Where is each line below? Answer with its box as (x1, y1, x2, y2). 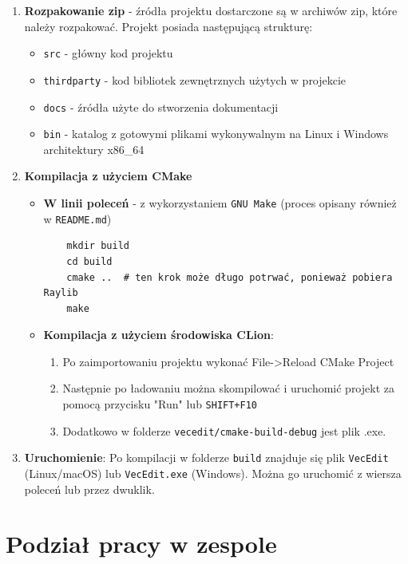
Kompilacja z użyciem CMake (24, 168, 192, 184)
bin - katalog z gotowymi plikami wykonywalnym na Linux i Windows (43, 125, 389, 142)
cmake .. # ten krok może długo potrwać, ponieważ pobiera (66, 271, 393, 283)
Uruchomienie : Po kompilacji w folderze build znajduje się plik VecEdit (24, 449, 389, 466)
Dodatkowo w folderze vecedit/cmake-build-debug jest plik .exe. (62, 422, 386, 439)
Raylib (43, 287, 78, 299)
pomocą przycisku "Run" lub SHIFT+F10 (62, 396, 258, 412)
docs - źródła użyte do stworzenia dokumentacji (43, 98, 279, 115)
